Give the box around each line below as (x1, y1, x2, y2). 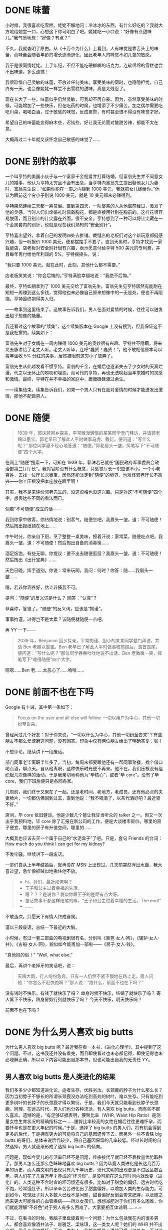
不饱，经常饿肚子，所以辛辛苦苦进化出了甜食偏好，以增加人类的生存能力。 (5, 1185, 158, 1191)
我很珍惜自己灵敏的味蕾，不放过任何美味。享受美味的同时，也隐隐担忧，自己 (5, 79, 163, 85)
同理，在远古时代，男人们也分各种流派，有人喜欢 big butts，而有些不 (13, 1106, 156, 1112)
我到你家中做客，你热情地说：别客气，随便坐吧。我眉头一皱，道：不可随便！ (5, 516, 163, 522)
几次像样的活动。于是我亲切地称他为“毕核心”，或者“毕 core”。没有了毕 (13, 771, 159, 778)
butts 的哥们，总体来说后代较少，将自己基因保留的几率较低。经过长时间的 (5, 1137, 157, 1143)
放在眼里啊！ (53, 478, 80, 484)
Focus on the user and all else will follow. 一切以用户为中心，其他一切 (17, 715, 160, 721)
